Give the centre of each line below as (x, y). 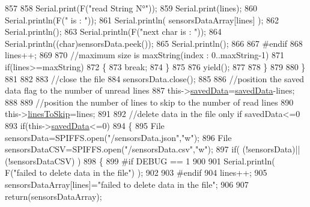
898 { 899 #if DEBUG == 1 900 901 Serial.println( (179, 160)
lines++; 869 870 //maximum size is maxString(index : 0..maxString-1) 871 (145, 55)
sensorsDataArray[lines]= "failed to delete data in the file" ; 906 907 (127, 184)
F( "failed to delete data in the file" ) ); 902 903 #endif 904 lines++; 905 (136, 172)
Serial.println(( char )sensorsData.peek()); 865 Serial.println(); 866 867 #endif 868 (154, 43)
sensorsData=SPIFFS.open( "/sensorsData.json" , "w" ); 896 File (118, 137)
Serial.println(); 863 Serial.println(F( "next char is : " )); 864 (113, 31)
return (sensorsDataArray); (53, 196)
